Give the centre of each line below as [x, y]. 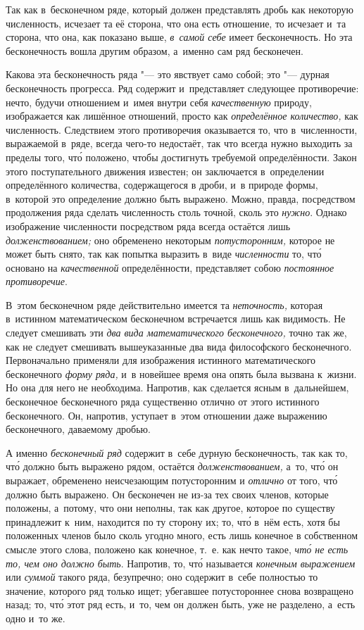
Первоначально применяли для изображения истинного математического [161, 360]
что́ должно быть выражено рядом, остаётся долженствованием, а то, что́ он [172, 466]
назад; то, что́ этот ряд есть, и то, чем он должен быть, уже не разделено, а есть [181, 604]
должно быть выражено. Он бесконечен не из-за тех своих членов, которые [167, 494]
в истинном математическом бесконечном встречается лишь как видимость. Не [176, 319]
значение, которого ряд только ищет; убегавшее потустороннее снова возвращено [180, 590]
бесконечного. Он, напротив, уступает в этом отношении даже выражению [167, 415]
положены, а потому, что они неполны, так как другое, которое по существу [170, 508]
